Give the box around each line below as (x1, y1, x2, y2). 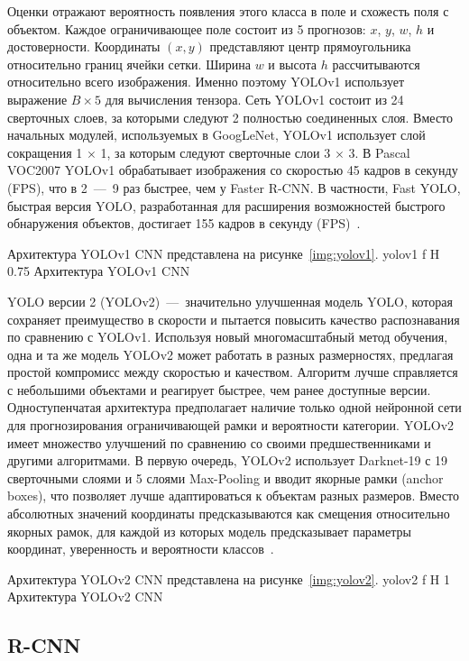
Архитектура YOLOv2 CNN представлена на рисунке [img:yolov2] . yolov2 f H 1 (7, 569, 451, 588)
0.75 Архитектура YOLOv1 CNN (7, 262, 190, 280)
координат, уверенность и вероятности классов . (7, 539, 274, 558)
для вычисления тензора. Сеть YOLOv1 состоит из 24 (105, 89, 404, 108)
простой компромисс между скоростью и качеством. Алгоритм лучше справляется (7, 363, 458, 381)
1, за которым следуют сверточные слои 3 (100, 142, 331, 161)
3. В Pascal (348, 142, 410, 161)
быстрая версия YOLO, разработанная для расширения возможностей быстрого (7, 196, 446, 215)
